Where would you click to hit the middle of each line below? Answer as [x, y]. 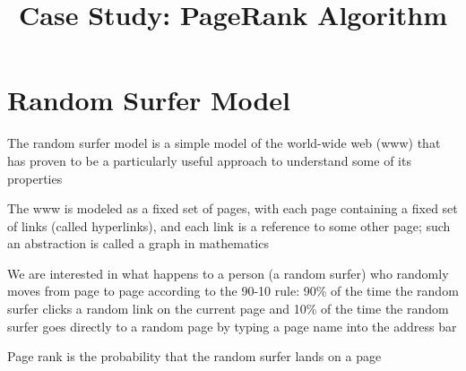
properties [35, 178]
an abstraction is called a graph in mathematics [138, 243]
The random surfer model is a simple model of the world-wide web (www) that [224, 143]
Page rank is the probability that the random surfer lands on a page [194, 356]
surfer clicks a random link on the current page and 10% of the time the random [228, 309]
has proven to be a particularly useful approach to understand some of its [209, 160]
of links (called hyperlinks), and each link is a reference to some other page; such [229, 225]
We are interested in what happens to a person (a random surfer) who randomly [228, 273]
